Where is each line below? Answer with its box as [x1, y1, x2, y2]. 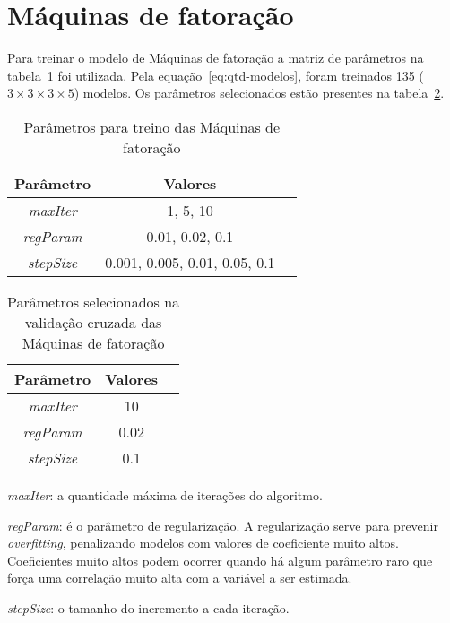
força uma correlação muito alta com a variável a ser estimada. [7, 568, 352, 587]
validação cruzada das [24, 311, 162, 333]
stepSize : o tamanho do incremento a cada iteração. [7, 598, 290, 617]
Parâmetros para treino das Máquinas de [23, 116, 281, 137]
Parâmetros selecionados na [7, 290, 180, 312]
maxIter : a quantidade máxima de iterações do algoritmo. [7, 485, 323, 504]
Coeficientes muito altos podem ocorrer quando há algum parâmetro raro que [7, 550, 433, 569]
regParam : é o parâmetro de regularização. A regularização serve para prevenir [7, 515, 438, 534]
